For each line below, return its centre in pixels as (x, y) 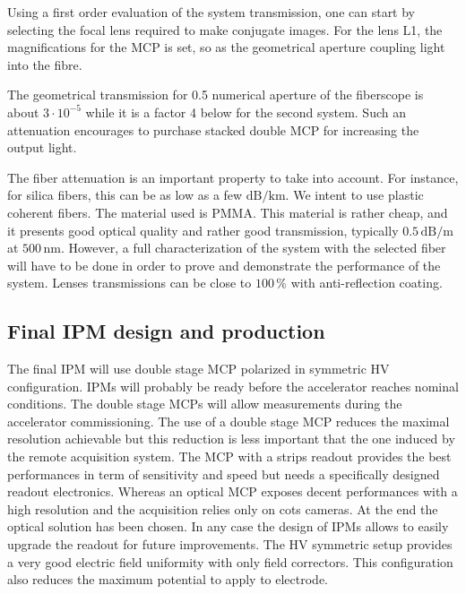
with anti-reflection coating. (367, 283)
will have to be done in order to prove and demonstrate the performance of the (224, 265)
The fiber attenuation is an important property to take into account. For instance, (233, 177)
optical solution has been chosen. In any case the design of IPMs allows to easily (228, 526)
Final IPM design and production (166, 331)
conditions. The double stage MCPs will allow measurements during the (205, 404)
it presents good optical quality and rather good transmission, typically (203, 230)
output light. (42, 147)
